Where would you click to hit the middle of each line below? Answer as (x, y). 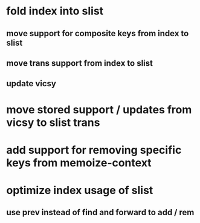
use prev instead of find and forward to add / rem (100, 212)
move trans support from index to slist (79, 63)
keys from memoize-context (79, 162)
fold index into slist (55, 11)
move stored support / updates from (99, 109)
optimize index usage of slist (80, 190)
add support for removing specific (94, 150)
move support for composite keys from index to (98, 33)
